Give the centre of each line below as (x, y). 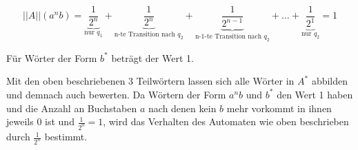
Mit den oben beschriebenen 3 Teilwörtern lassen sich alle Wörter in (150, 81)
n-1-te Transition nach (228, 37)
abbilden (330, 81)
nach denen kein (182, 108)
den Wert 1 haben (315, 94)
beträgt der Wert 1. (152, 57)
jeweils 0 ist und (40, 121)
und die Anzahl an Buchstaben (72, 108)
